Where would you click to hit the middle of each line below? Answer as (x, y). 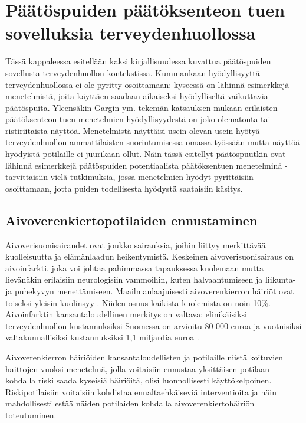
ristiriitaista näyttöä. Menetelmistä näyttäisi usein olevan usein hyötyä (133, 130)
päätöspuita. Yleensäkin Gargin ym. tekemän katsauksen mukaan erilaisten (142, 107)
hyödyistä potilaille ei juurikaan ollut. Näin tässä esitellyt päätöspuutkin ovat (146, 154)
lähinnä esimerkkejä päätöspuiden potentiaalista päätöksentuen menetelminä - (147, 165)
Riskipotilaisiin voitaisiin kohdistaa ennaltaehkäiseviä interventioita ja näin (141, 391)
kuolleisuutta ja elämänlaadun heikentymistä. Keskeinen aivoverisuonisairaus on (150, 256)
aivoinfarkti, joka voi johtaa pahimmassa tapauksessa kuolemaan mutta (134, 268)
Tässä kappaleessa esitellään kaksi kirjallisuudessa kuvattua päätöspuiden (138, 61)
